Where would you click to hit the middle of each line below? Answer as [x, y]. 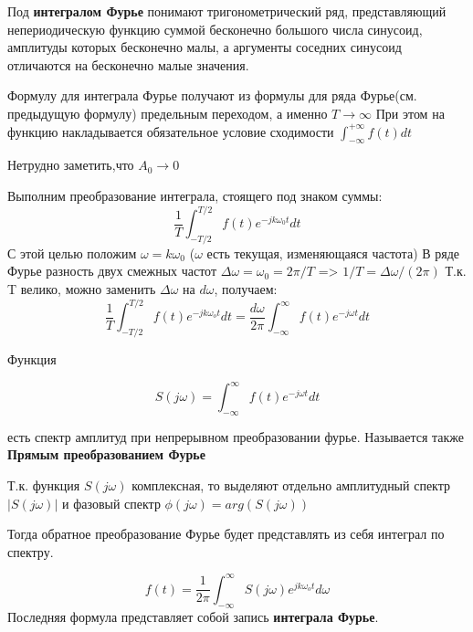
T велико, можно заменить [82, 289]
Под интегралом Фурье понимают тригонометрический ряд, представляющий [227, 11]
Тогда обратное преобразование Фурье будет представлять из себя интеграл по [226, 534]
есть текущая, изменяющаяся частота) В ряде [333, 253]
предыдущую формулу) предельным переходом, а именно [168, 113]
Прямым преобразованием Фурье [106, 454]
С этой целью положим [72, 253]
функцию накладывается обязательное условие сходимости [171, 131]
